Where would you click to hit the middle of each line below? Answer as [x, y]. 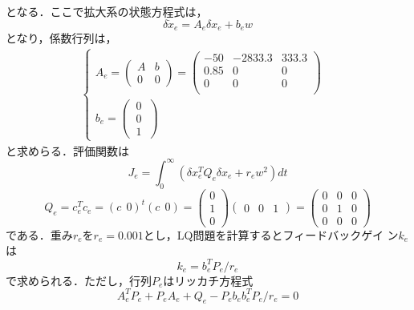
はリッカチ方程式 [208, 280]
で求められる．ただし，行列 [79, 280]
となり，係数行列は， [61, 38]
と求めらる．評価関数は [67, 150]
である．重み [39, 234]
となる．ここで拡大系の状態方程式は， [107, 11]
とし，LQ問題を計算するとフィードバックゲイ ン [271, 234]
